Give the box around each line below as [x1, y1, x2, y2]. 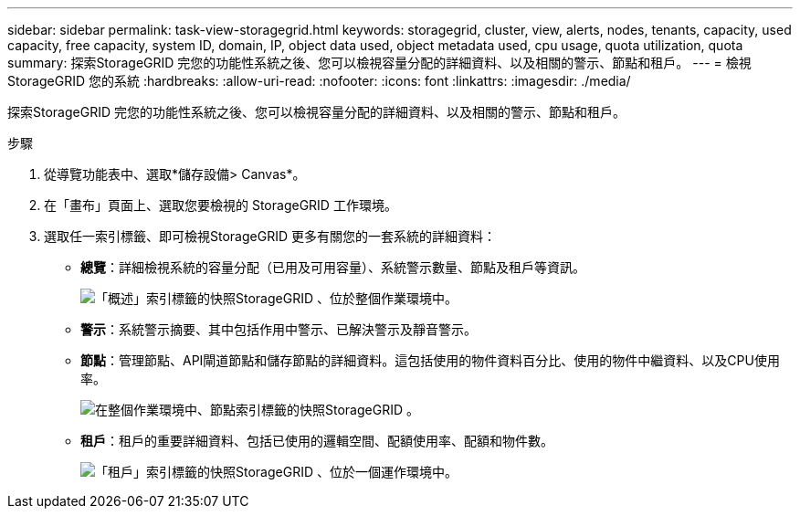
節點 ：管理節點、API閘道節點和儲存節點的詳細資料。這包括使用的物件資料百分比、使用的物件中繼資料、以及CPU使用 [80, 353, 780, 368]
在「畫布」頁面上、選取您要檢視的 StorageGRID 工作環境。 [44, 197, 397, 213]
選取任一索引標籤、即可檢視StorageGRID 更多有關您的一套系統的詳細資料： [44, 228, 496, 244]
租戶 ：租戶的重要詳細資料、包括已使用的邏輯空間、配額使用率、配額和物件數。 [80, 433, 553, 448]
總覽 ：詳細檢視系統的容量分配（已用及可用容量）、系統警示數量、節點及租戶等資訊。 [80, 259, 585, 275]
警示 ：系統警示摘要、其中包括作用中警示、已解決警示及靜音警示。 [80, 321, 477, 337]
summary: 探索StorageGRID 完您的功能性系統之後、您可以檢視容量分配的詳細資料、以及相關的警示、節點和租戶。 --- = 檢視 [7, 55, 752, 70]
